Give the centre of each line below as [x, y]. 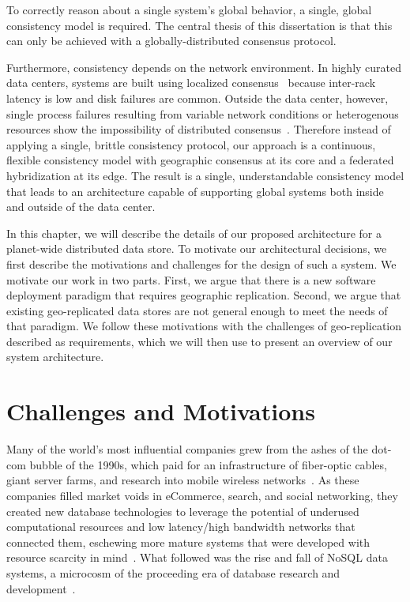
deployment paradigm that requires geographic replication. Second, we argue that [204, 295]
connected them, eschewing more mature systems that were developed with [188, 542]
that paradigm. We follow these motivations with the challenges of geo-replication [204, 326]
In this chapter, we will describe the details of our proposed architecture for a [194, 233]
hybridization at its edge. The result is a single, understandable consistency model [205, 175]
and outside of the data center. [81, 207]
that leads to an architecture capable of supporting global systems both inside [195, 191]
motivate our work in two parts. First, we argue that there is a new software [191, 279]
